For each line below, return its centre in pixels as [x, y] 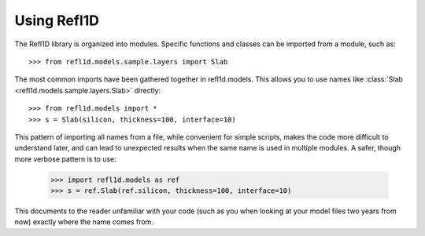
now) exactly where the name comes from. [84, 222]
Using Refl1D [57, 20]
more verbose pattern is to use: [66, 159]
